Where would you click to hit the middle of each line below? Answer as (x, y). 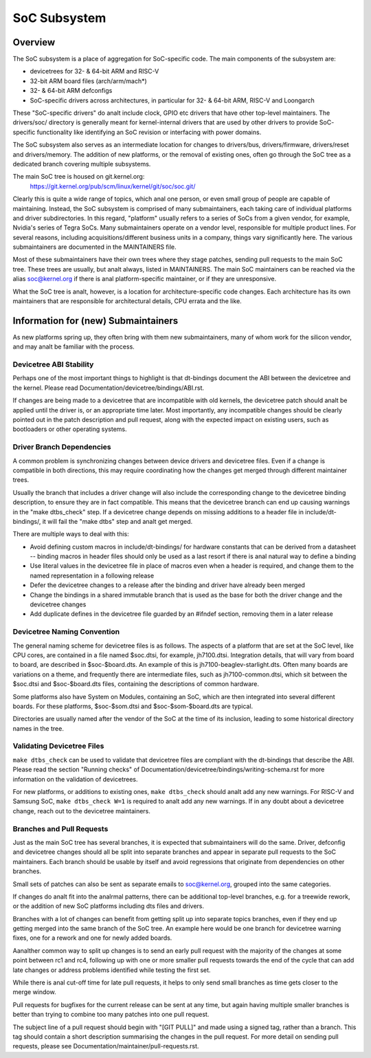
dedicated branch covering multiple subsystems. (82, 164)
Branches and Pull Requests (60, 828)
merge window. (34, 992)
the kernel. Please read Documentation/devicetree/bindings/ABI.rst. (109, 388)
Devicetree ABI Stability (53, 364)
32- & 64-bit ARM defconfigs (71, 91)
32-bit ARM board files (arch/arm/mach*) (88, 81)
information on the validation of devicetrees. (75, 779)
